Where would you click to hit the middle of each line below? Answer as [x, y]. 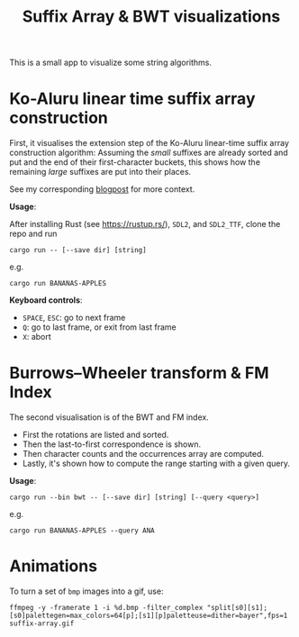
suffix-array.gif [42, 623]
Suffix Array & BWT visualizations [151, 17]
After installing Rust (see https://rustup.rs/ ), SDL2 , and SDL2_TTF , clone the [145, 224]
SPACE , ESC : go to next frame [74, 318]
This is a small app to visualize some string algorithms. [110, 63]
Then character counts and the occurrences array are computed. [143, 454]
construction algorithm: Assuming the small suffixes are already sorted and [149, 153]
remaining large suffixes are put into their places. [100, 172]
